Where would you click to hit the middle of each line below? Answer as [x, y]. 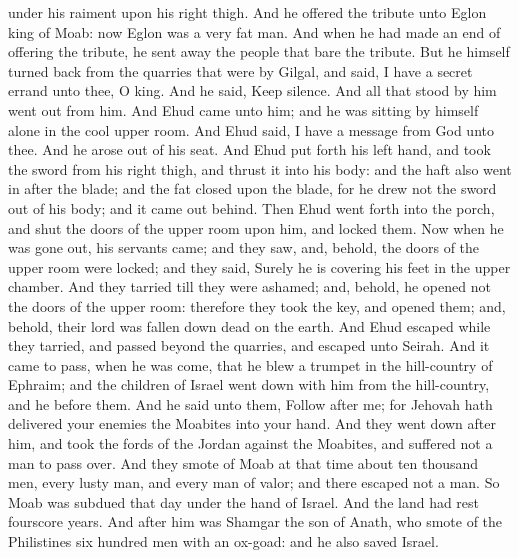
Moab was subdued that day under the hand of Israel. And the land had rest [244, 501]
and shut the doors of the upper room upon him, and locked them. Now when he [256, 227]
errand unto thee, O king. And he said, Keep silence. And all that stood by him [252, 90]
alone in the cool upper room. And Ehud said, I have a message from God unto [251, 129]
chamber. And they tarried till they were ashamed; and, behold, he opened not [249, 286]
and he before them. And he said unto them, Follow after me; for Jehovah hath [250, 403]
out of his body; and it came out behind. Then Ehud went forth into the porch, [251, 207]
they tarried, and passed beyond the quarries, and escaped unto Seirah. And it [249, 345]
